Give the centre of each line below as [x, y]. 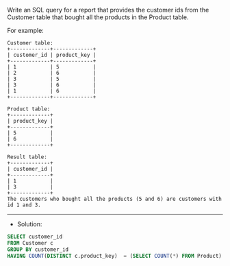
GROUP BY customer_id [38, 250]
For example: [26, 31]
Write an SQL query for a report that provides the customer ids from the [108, 10]
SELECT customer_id [35, 237]
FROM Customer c [30, 243]
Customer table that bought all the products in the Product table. [98, 17]
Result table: [27, 157]
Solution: [29, 224]
